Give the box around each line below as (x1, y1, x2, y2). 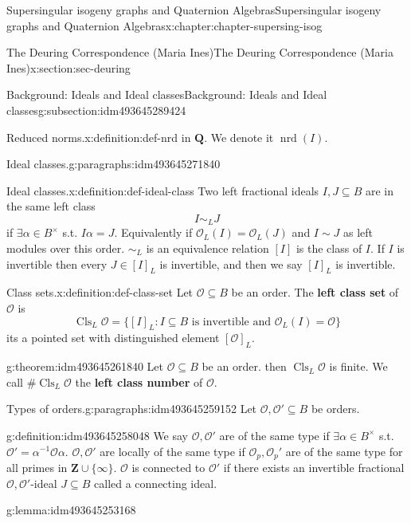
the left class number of (75, 373, 203, 390)
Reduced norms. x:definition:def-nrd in (6, 128, 191, 145)
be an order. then (202, 358, 287, 375)
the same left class (6, 198, 96, 214)
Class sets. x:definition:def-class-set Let (6, 284, 194, 301)
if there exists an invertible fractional (223, 458, 405, 475)
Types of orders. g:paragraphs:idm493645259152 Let (6, 400, 257, 417)
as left (343, 224, 374, 241)
